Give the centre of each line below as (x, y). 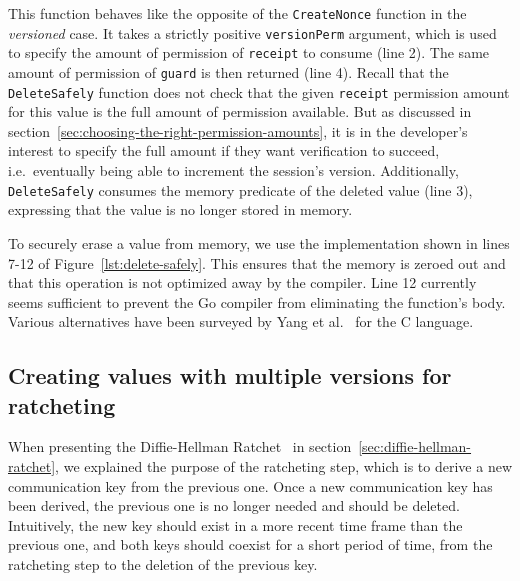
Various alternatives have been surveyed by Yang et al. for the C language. (241, 321)
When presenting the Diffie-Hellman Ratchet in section (180, 446)
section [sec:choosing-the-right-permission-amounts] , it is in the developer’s (238, 130)
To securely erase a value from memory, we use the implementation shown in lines (259, 242)
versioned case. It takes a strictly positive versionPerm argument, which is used (252, 32)
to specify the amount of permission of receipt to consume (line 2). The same (249, 52)
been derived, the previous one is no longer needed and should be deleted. (234, 505)
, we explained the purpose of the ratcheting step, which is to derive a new (283, 466)
